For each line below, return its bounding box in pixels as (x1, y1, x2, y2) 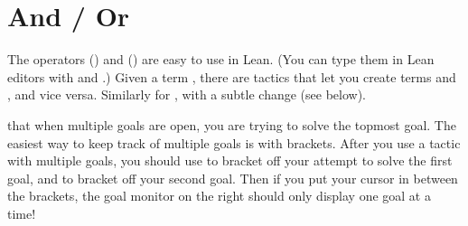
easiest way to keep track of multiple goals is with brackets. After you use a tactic (7, 133, 461, 152)
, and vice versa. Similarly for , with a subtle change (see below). (7, 85, 366, 104)
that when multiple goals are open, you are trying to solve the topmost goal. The (7, 115, 456, 134)
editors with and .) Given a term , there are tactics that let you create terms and (7, 67, 456, 86)
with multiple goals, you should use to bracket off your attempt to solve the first (7, 151, 453, 170)
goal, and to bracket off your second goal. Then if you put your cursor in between (7, 168, 458, 187)
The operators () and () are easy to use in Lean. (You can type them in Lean (7, 50, 435, 69)
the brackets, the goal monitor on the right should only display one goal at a (7, 186, 431, 205)
